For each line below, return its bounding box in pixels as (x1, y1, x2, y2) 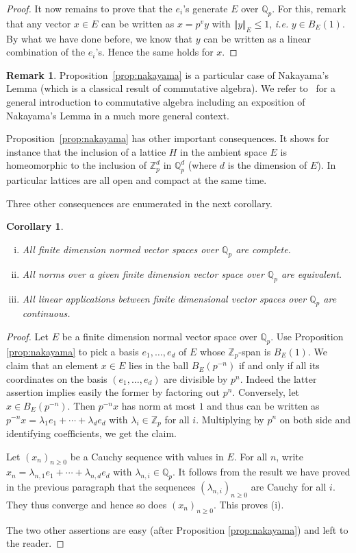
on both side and (279, 412, 351, 426)
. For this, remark (272, 1, 346, 15)
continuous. (22, 306, 71, 320)
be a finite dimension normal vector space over (62, 329, 257, 343)
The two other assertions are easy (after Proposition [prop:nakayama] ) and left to (6, 522, 348, 537)
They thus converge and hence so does (6, 497, 167, 511)
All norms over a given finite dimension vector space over (22, 266, 264, 281)
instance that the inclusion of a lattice (6, 144, 166, 158)
